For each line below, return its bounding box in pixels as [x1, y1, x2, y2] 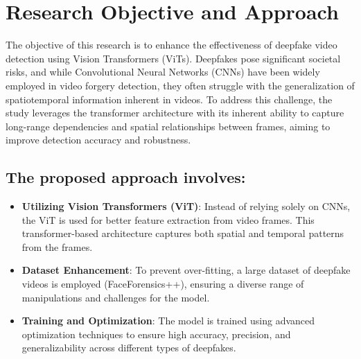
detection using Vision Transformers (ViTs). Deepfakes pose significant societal [6, 51, 341, 65]
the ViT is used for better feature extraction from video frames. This [21, 212, 315, 227]
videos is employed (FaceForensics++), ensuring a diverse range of [21, 277, 304, 291]
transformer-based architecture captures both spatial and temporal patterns [21, 226, 344, 240]
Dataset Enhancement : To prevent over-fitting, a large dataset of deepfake [21, 263, 351, 277]
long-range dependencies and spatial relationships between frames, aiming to [6, 119, 331, 133]
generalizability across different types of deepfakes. [21, 340, 236, 355]
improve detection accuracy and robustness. [6, 132, 191, 147]
